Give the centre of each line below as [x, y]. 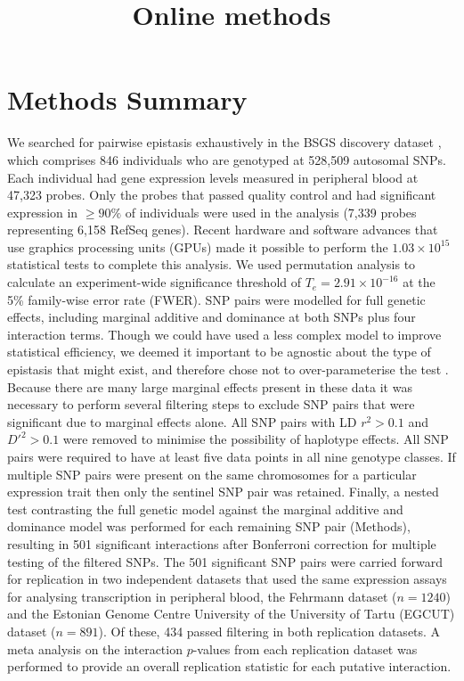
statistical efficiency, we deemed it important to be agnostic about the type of [219, 352]
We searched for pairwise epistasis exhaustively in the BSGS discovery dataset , [224, 142]
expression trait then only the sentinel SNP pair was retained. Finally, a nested [223, 492]
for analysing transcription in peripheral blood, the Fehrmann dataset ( [202, 596]
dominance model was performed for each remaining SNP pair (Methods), [209, 526]
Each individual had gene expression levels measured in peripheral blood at [213, 177]
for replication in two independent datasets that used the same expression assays [227, 579]
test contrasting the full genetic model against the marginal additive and [205, 509]
